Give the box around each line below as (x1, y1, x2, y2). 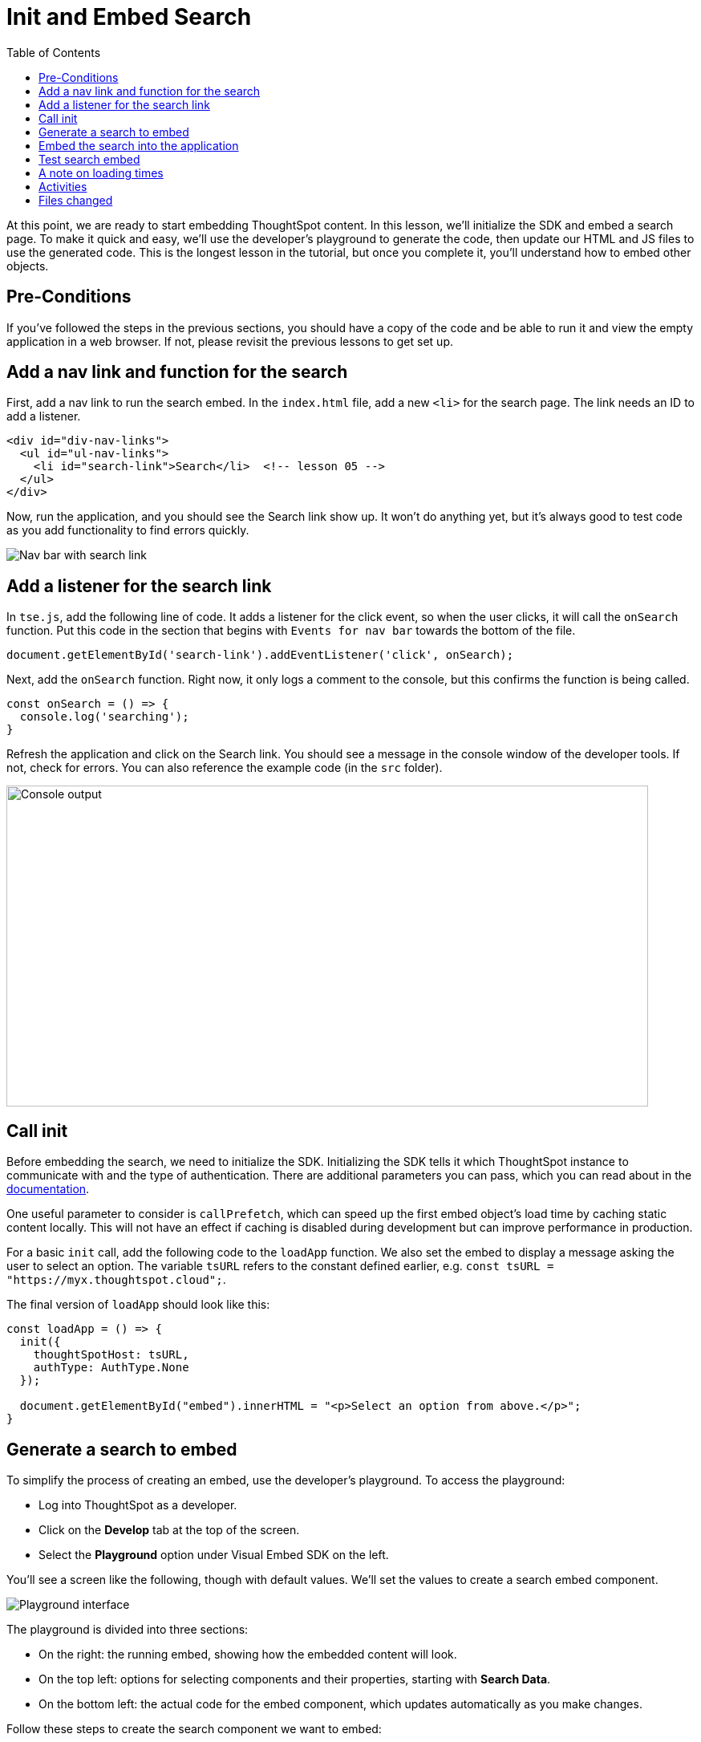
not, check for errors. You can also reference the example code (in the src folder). (6, 761, 443, 775)
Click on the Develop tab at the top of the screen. (38, 1522, 300, 1537)
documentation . (6, 1182, 90, 1196)
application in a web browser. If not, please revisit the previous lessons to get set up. (6, 334, 453, 348)
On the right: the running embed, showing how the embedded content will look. (38, 1647, 457, 1661)
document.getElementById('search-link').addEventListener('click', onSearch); (6, 648, 514, 662)
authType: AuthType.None (33, 1361, 189, 1375)
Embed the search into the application (38, 138, 239, 152)
